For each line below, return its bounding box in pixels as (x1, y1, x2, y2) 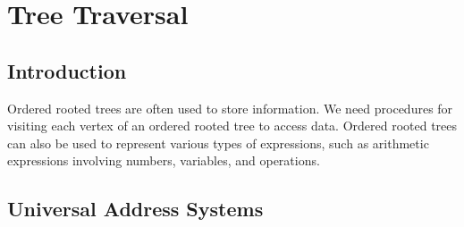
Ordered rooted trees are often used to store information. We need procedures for (7, 98, 453, 117)
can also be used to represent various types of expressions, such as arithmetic (7, 133, 429, 152)
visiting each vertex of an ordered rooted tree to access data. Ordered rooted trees (7, 116, 458, 135)
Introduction (7, 56, 127, 84)
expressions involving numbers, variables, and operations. (7, 151, 320, 170)
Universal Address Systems (7, 195, 264, 223)
